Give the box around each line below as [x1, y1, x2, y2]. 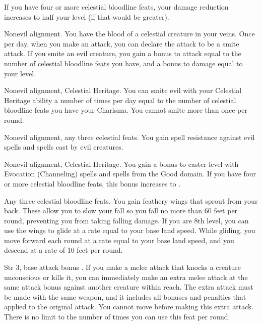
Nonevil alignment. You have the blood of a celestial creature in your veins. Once [4, 28, 255, 39]
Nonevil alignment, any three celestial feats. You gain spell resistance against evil [4, 131, 255, 142]
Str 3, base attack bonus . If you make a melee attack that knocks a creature [4, 262, 241, 272]
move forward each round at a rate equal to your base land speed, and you [4, 235, 234, 245]
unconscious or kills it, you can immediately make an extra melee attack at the [4, 271, 248, 282]
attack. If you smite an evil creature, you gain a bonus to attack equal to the [4, 48, 241, 59]
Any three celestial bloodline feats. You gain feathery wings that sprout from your [4, 195, 258, 206]
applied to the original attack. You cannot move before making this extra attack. [4, 301, 254, 312]
